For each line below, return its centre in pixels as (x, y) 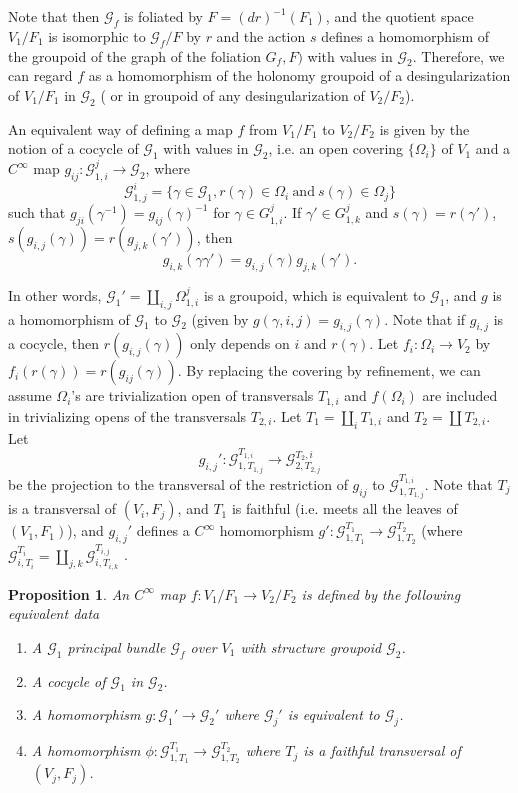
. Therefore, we (458, 55)
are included (460, 395)
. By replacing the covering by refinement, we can (329, 370)
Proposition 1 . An (69, 593)
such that (37, 212)
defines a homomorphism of (405, 35)
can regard (40, 75)
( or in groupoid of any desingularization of (232, 94)
